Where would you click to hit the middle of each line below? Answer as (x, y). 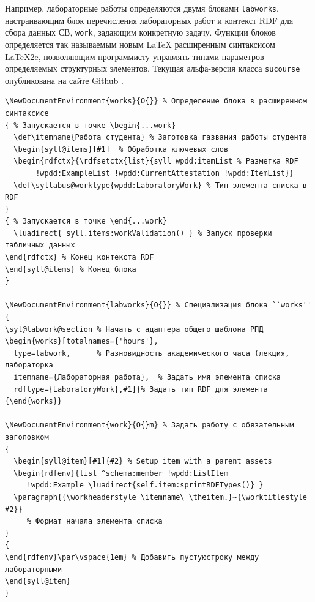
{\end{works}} (34, 401)
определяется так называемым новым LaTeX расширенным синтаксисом (140, 44)
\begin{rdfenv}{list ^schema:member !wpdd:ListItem (121, 473)
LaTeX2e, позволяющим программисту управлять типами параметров (135, 56)
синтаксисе (27, 113)
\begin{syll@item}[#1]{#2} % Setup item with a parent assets (143, 461)
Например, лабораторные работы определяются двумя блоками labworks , (142, 8)
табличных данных (40, 245)
